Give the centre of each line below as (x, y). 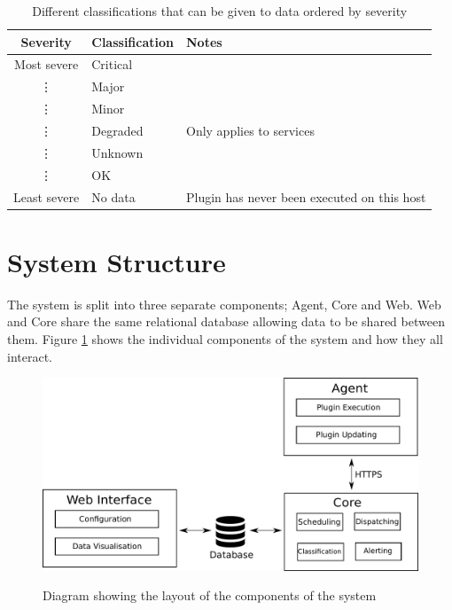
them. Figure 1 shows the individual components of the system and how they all (225, 338)
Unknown (117, 152)
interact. (30, 356)
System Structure (117, 261)
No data (113, 196)
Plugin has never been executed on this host (306, 196)
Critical (112, 64)
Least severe (47, 196)
